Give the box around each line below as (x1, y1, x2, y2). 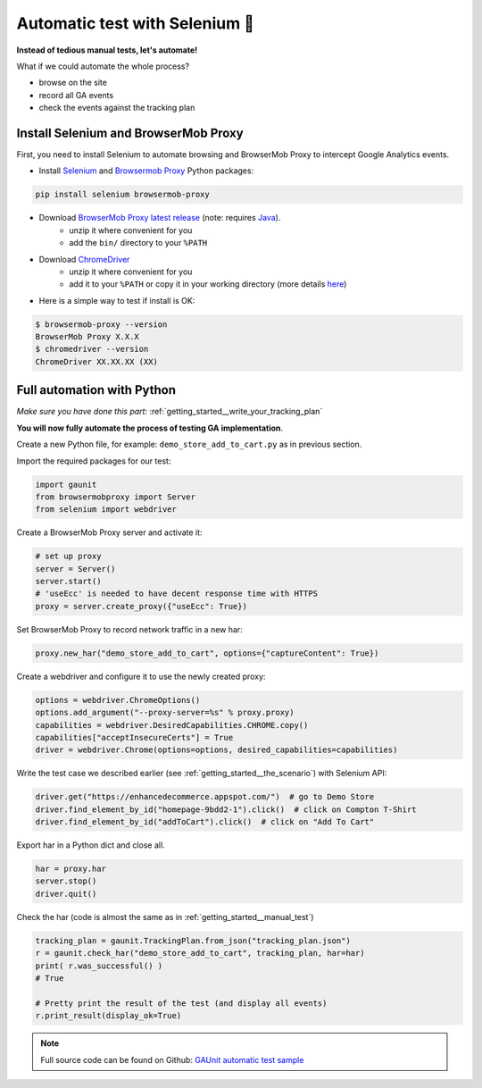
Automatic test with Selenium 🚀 (16, 13, 254, 33)
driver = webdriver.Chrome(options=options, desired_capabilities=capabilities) (35, 745, 398, 755)
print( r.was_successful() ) (35, 960, 163, 971)
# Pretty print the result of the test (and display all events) (35, 998, 328, 1008)
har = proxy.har (35, 864, 107, 875)
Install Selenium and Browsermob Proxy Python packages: (38, 165, 254, 176)
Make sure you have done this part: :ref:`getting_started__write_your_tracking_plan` (16, 406, 323, 417)
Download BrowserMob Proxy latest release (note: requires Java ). (38, 213, 281, 223)
